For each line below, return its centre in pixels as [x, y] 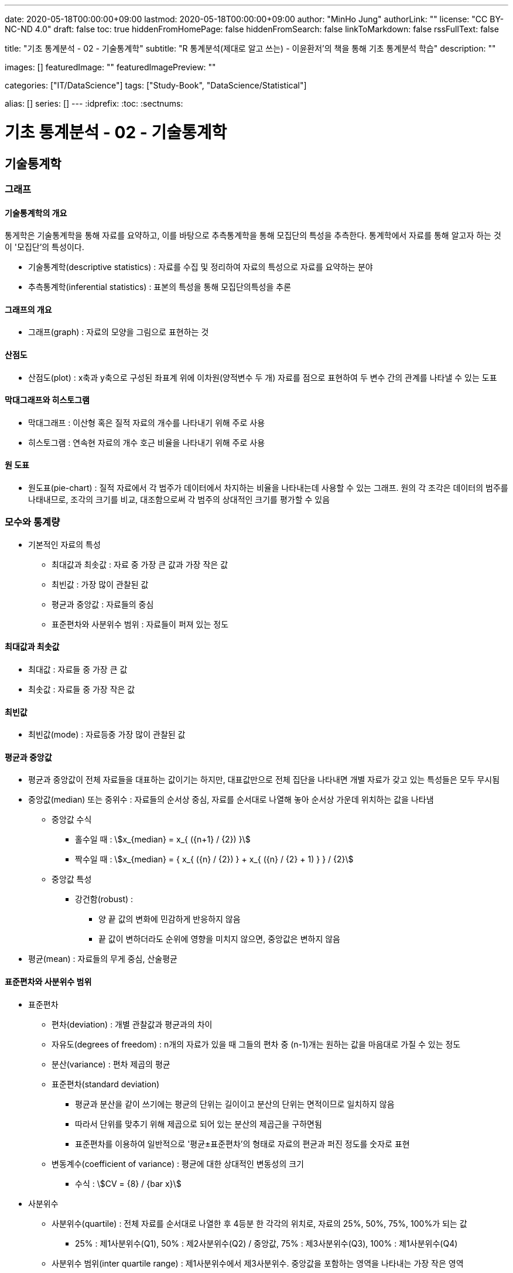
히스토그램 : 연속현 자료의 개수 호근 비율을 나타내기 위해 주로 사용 [147, 442]
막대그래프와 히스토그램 [47, 400]
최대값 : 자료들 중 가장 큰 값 [78, 669]
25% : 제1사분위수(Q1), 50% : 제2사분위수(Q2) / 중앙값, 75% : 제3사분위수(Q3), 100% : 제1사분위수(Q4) [266, 1243]
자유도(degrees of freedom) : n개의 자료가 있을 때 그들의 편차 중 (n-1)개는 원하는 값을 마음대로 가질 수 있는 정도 [256, 1044]
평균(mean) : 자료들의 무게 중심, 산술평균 [103, 959]
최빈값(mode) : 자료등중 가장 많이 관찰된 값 [107, 735]
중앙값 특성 [72, 879]
